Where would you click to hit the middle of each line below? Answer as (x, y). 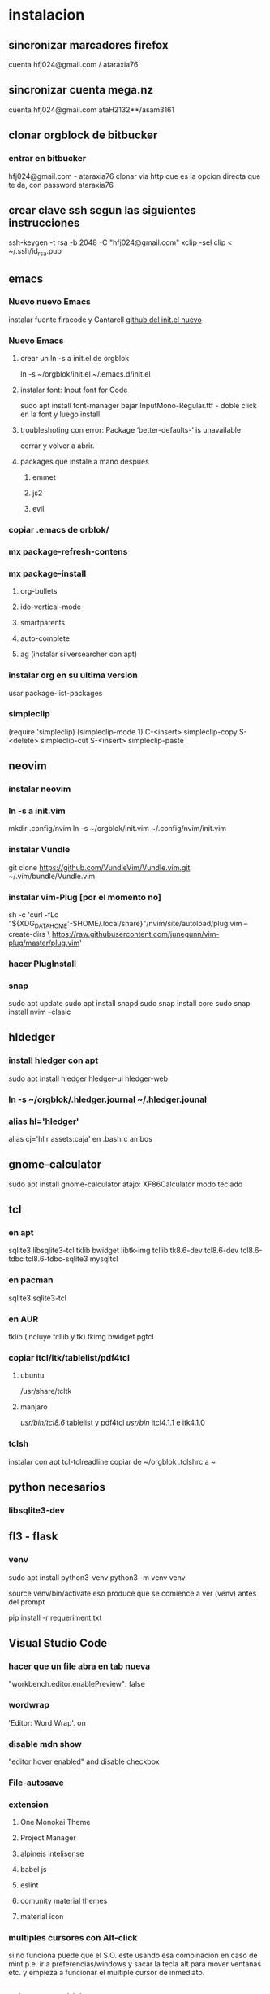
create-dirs (27, 934)
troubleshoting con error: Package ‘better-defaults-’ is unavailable (131, 430)
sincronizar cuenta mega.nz (81, 90)
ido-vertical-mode (51, 607)
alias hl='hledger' (44, 1121)
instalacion (47, 15)
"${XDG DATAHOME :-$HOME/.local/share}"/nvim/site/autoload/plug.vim (125, 925)
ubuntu (32, 1375)
